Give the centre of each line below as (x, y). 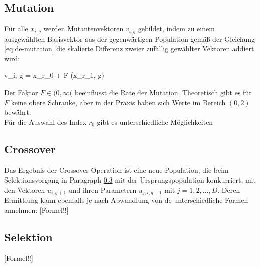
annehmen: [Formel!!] (36, 209)
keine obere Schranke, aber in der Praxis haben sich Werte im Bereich (118, 102)
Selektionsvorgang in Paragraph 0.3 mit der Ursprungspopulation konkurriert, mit (130, 180)
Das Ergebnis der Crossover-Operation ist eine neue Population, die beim (116, 170)
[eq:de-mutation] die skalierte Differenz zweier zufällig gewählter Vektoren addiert (129, 49)
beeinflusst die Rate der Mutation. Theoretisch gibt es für (163, 92)
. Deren (229, 189)
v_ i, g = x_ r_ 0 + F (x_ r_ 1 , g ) (54, 75)
